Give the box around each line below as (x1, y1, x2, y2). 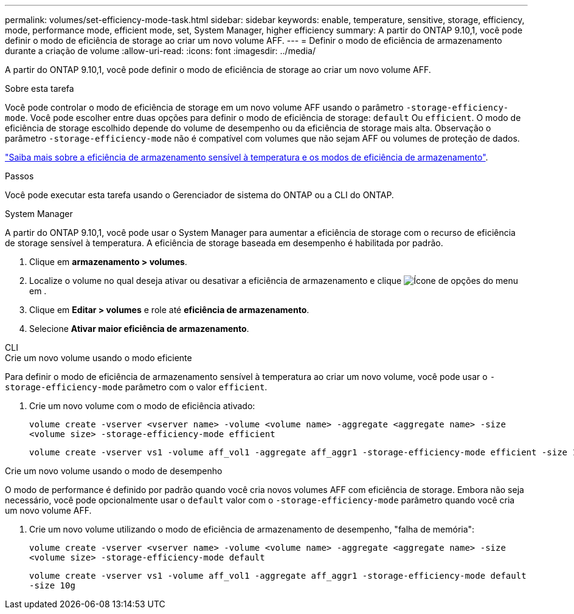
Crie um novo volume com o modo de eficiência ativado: (29, 401, 255, 411)
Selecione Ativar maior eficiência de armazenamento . (29, 323, 249, 334)
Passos (5, 171, 34, 181)
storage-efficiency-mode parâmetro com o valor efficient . (5, 382, 268, 392)
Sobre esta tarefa (5, 83, 74, 94)
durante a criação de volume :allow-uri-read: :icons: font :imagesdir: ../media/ (5, 46, 316, 56)
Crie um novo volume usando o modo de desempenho (5, 466, 223, 476)
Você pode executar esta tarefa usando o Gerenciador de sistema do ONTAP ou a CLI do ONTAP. (5, 190, 394, 200)
